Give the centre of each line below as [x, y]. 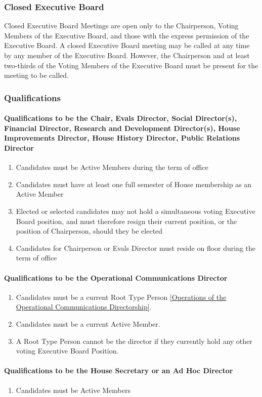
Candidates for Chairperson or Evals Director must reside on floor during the [136, 248]
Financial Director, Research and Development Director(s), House [122, 128]
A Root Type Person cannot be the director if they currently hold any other [134, 341]
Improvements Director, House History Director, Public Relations [122, 138]
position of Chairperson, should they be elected [89, 231]
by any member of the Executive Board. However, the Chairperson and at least [127, 55]
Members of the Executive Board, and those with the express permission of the [127, 35]
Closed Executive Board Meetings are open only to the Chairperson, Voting [121, 26]
